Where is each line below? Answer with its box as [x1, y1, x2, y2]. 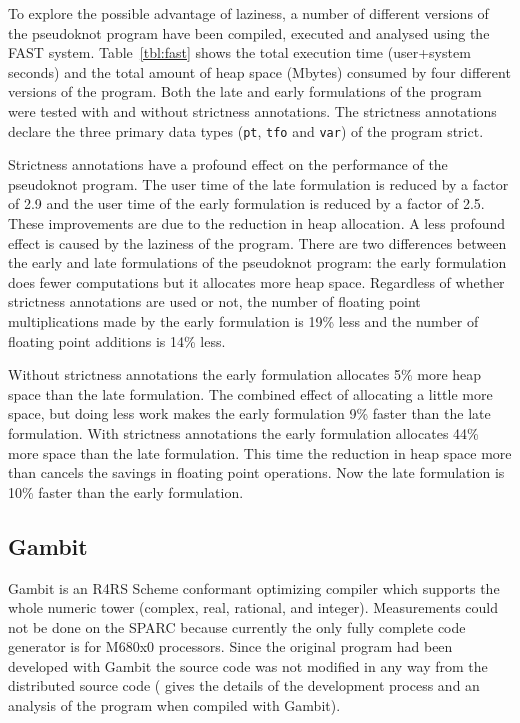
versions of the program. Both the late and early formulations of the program [8, 81, 482, 102]
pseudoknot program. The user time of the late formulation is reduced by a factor [8, 173, 509, 194]
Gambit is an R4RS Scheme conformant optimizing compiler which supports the [8, 577, 500, 598]
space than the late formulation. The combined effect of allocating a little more [8, 383, 493, 404]
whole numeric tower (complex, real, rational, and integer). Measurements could [8, 597, 498, 618]
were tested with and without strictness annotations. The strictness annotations [8, 100, 497, 121]
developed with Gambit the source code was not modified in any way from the [8, 655, 488, 676]
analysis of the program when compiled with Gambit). [8, 695, 341, 716]
